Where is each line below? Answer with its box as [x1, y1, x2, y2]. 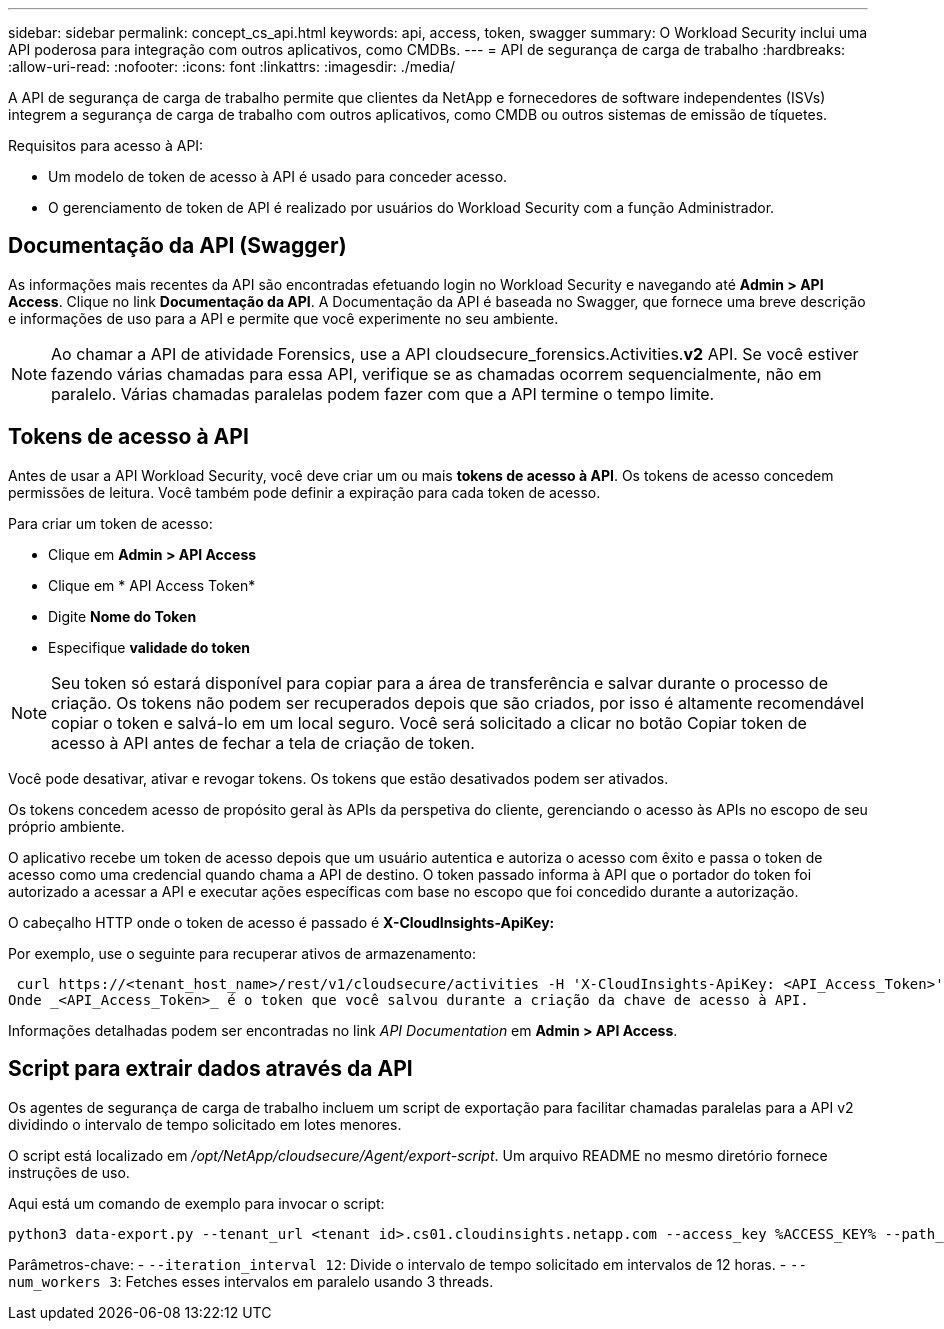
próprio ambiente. [8, 817, 125, 835]
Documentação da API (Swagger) [8, 233, 347, 259]
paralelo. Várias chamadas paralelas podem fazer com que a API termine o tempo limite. [51, 383, 715, 404]
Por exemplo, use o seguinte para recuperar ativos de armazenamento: [8, 944, 476, 962]
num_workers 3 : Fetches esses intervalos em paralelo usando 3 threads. [8, 1272, 494, 1290]
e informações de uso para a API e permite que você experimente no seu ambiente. [8, 309, 559, 327]
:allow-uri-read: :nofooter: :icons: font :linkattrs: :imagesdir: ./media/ [8, 58, 456, 75]
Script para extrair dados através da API [8, 1056, 413, 1082]
